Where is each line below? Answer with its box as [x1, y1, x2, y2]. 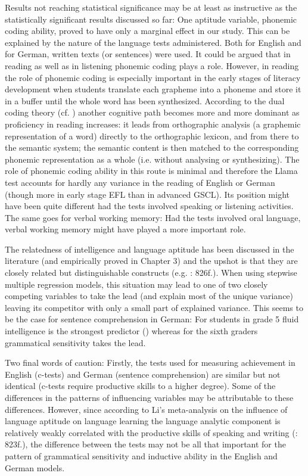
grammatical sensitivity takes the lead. [5, 336, 146, 349]
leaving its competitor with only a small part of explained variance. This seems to [5, 301, 303, 313]
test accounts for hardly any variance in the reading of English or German [5, 176, 275, 188]
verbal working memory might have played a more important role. [5, 223, 246, 235]
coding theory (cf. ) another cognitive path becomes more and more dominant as [5, 106, 300, 119]
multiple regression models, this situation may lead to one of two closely [5, 278, 268, 290]
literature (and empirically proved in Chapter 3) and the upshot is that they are [5, 254, 298, 267]
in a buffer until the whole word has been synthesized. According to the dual [5, 94, 285, 107]
